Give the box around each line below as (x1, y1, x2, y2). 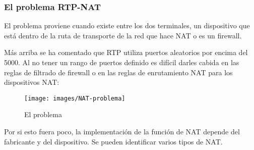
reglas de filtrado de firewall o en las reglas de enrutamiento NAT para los (4, 67, 233, 77)
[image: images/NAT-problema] (24, 94, 125, 102)
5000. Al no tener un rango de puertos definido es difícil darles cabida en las (4, 57, 239, 67)
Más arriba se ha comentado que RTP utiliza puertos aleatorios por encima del (4, 47, 248, 58)
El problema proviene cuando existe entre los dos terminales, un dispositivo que (4, 20, 250, 31)
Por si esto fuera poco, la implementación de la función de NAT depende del (4, 126, 240, 137)
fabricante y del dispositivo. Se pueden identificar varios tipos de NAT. (4, 136, 223, 146)
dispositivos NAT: (4, 77, 59, 87)
